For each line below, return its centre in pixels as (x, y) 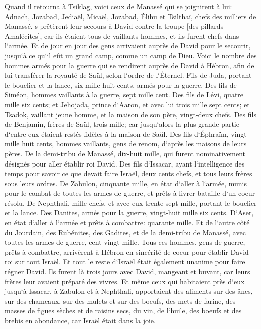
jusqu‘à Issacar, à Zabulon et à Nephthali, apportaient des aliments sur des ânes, (129, 291)
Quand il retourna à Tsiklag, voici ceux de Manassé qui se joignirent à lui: (118, 6)
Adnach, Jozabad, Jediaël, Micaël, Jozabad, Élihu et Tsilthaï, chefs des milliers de (130, 16)
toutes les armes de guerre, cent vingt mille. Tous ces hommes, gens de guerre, (125, 242)
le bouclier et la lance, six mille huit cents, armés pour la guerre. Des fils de (121, 85)
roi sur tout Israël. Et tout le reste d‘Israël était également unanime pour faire (125, 262)
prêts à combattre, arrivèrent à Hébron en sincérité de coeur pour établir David (127, 252)
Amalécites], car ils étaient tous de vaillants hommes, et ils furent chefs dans (122, 35)
